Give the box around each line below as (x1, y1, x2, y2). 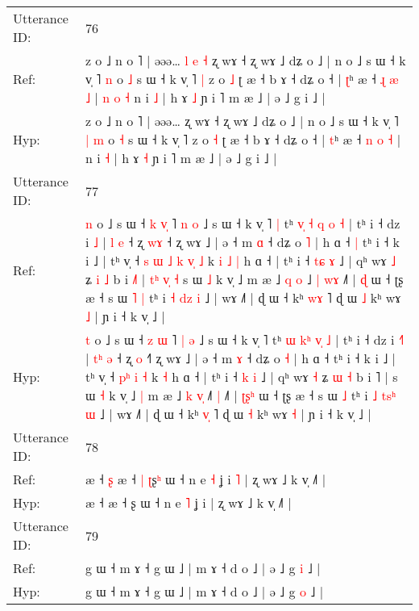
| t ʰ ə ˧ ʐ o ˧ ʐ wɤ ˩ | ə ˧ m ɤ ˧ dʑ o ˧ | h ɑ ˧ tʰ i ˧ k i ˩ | (85, 349, 396, 367)
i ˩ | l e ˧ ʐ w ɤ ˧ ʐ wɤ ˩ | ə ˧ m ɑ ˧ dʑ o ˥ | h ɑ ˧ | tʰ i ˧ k (85, 232, 400, 251)
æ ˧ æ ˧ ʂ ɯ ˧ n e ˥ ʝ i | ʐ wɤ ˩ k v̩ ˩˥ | (85, 493, 292, 512)
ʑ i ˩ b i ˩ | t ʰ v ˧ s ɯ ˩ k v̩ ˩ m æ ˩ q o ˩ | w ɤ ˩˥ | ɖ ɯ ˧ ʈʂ (85, 270, 404, 288)
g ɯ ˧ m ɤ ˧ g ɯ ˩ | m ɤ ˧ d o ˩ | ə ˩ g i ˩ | (85, 559, 321, 577)
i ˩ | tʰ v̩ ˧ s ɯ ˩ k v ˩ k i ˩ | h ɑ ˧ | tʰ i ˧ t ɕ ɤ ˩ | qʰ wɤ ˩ (85, 251, 396, 270)
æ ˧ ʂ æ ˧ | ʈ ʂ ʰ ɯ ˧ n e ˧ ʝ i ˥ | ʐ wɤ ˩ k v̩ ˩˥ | (85, 470, 326, 488)
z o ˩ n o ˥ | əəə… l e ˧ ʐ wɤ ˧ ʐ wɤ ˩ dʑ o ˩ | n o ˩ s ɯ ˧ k (85, 51, 406, 69)
